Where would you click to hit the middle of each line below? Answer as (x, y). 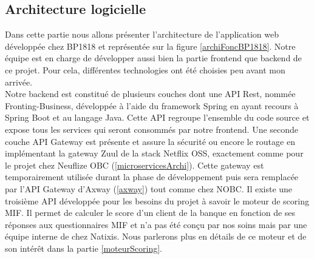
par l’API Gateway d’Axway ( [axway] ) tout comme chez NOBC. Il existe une (149, 188)
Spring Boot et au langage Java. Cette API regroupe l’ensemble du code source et (157, 117)
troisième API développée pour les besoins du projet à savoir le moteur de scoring (157, 200)
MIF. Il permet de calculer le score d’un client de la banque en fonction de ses (150, 213)
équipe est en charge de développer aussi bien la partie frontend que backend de (153, 58)
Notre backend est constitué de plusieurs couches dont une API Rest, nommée (150, 94)
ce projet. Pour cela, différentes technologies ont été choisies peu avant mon (145, 69)
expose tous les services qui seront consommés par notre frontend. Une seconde (152, 129)
